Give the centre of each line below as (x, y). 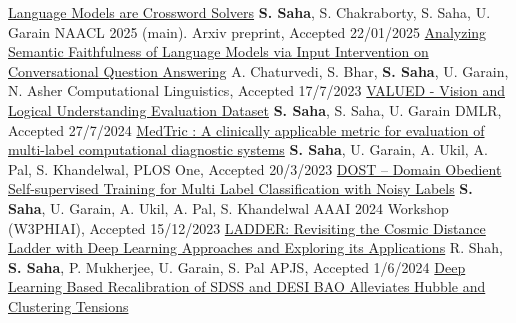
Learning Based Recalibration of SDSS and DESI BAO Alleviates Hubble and (247, 286)
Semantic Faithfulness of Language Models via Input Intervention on (218, 51)
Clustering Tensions (68, 305)
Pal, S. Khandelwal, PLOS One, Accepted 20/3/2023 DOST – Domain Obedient (255, 168)
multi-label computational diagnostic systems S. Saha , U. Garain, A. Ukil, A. (248, 149)
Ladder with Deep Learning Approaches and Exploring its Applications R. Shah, (255, 247)
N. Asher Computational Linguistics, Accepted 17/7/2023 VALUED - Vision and (256, 90)
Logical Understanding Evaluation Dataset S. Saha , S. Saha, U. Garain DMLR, (255, 109)
